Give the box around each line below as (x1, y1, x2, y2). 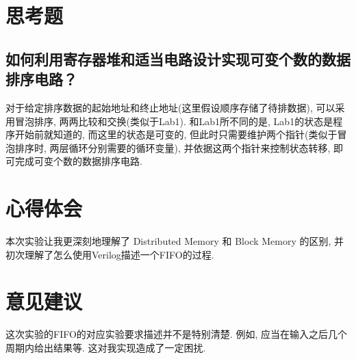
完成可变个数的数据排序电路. (14, 154, 142, 168)
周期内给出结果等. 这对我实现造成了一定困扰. (5, 340, 206, 354)
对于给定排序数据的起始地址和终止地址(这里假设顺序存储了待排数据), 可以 (5, 100, 335, 114)
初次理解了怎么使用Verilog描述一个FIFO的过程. (5, 247, 214, 261)
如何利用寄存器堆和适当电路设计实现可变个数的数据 (5, 48, 351, 69)
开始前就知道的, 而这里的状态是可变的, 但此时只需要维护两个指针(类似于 (14, 127, 338, 142)
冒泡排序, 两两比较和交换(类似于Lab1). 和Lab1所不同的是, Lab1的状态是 (14, 114, 333, 128)
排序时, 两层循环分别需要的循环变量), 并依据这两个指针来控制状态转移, (14, 140, 331, 155)
